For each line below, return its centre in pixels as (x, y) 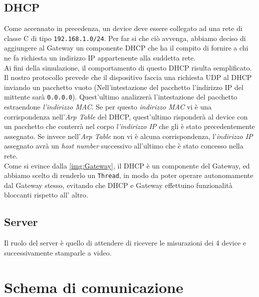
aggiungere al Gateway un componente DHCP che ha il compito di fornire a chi (126, 48)
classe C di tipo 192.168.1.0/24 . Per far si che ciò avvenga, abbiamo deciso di (125, 38)
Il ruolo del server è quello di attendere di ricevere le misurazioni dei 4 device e (125, 243)
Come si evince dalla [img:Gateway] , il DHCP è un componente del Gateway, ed (127, 165)
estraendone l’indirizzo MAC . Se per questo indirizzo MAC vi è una (108, 107)
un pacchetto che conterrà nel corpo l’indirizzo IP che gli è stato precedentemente (129, 126)
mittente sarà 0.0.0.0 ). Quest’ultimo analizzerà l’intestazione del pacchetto (121, 97)
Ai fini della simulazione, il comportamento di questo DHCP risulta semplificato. (128, 67)
